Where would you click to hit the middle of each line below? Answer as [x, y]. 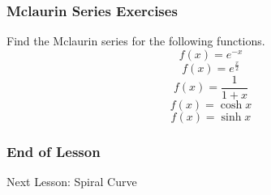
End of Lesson [54, 151]
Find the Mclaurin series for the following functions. [136, 41]
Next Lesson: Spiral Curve [72, 182]
